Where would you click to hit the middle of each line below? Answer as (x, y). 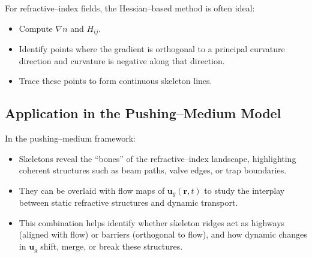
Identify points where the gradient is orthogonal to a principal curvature (152, 49)
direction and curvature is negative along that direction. (122, 60)
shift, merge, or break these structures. (112, 246)
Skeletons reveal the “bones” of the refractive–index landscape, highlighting (157, 158)
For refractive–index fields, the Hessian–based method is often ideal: (130, 8)
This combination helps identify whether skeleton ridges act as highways (152, 222)
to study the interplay (244, 190)
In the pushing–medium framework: (70, 138)
